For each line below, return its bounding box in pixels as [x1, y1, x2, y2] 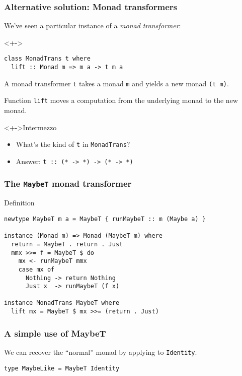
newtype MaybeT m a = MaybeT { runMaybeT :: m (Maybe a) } [4, 215, 206, 223]
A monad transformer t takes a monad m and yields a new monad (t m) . [4, 78, 229, 88]
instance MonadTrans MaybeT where [4, 299, 120, 307]
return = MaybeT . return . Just [11, 240, 123, 248]
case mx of [18, 265, 55, 273]
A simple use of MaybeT [4, 327, 106, 339]
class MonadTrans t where [4, 55, 91, 63]
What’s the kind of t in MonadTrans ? [16, 139, 130, 149]
